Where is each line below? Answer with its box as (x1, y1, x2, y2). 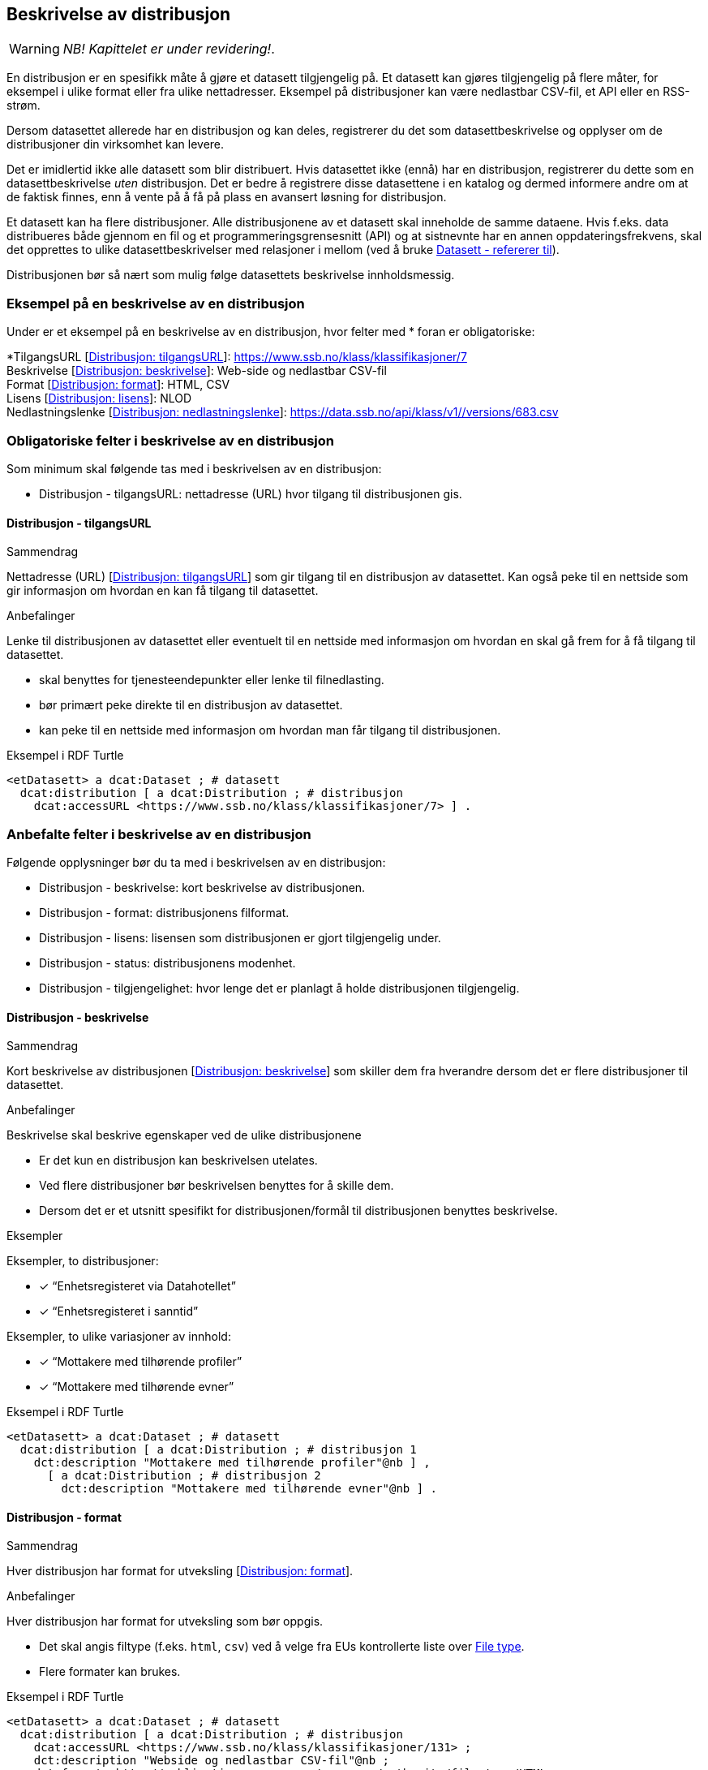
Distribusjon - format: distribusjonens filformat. (39, 905, 290, 919)
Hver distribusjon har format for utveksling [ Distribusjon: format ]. (6, 1564, 354, 1578)
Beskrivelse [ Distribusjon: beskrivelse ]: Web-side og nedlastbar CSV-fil (6, 364, 387, 378)
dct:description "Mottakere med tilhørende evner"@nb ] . (61, 1482, 438, 1496)
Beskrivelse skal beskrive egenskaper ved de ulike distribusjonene (6, 1128, 362, 1143)
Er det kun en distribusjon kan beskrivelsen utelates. (39, 1153, 318, 1168)
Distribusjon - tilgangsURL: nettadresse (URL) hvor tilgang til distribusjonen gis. (39, 486, 462, 501)
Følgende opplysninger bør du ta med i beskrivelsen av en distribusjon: (6, 855, 386, 869)
